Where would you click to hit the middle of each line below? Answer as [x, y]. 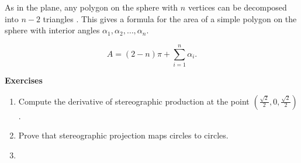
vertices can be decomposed [237, 7]
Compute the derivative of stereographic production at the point [134, 101]
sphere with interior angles [52, 30]
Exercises [24, 80]
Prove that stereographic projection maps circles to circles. [123, 135]
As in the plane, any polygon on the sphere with [91, 7]
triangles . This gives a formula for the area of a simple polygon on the [170, 18]
